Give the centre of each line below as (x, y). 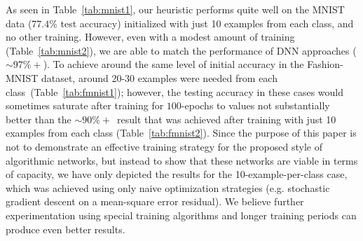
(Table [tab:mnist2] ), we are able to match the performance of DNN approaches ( (181, 50)
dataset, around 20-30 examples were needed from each (159, 77)
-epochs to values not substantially (255, 105)
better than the (39, 119)
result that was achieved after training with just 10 (227, 119)
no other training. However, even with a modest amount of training (150, 37)
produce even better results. (66, 229)
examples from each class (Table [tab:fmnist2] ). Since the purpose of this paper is (181, 133)
